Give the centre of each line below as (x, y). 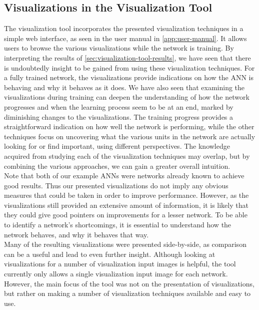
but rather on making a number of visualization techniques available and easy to (127, 293)
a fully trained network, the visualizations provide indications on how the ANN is (129, 77)
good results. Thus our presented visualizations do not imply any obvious (116, 185)
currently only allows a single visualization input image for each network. (116, 274)
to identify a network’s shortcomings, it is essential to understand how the (118, 225)
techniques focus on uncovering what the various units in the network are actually (130, 136)
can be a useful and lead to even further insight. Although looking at (110, 254)
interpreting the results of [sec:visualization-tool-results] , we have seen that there (127, 57)
